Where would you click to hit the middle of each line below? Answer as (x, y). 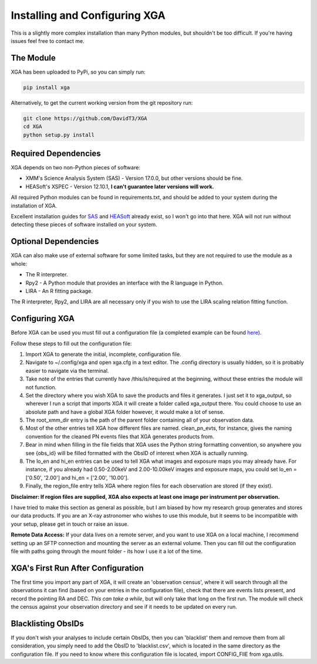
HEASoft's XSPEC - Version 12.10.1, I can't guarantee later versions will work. (120, 186)
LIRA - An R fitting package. (59, 291)
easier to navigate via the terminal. (67, 371)
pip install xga (47, 87)
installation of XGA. (34, 205)
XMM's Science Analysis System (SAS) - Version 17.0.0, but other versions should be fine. (134, 178)
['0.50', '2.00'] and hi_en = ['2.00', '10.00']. (77, 478)
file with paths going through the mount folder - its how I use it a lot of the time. (107, 551)
